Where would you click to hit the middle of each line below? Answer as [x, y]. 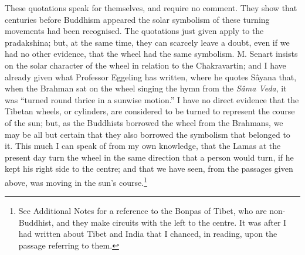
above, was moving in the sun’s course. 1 [76, 181]
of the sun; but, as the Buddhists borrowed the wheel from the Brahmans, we [144, 122]
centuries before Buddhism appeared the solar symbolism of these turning [137, 19]
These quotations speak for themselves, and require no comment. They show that [151, 8]
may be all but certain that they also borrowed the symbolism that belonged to [148, 134]
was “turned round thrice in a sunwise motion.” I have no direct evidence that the [152, 99]
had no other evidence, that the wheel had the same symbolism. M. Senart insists [151, 54]
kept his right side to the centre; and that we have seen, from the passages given [149, 169]
